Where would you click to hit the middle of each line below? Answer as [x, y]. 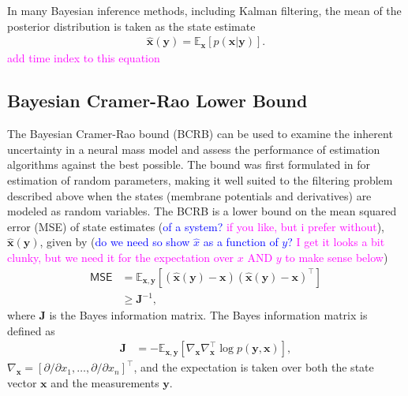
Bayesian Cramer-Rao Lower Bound [157, 101]
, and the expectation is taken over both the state [254, 367]
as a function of [241, 242]
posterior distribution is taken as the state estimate [131, 26]
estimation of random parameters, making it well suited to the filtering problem [200, 180]
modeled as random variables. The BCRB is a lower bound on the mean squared [202, 211]
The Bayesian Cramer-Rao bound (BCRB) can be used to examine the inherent [200, 134]
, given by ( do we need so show [115, 242]
